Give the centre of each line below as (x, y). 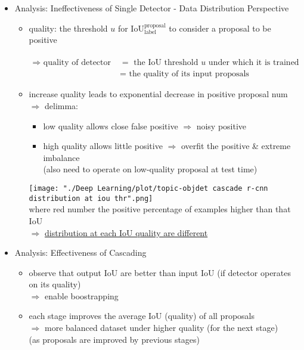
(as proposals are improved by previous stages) (114, 339)
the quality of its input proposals (189, 74)
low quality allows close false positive (111, 126)
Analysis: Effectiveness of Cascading (80, 253)
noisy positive (221, 126)
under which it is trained (254, 63)
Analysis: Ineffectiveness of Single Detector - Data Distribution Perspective (152, 8)
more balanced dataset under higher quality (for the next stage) (161, 328)
